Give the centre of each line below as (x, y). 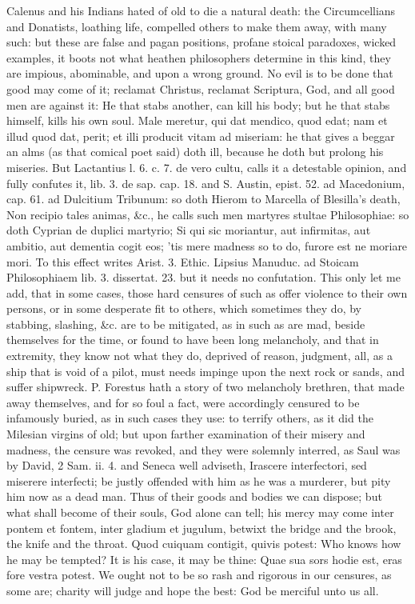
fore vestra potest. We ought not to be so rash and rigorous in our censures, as (199, 575)
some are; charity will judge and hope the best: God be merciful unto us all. (193, 590)
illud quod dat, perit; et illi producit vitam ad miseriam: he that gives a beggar (201, 136)
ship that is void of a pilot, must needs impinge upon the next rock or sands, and (206, 371)
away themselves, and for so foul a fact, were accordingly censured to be (183, 402)
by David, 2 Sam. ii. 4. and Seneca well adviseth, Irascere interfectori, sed (187, 465)
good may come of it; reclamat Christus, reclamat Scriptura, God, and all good (201, 88)
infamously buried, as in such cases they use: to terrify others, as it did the (190, 418)
